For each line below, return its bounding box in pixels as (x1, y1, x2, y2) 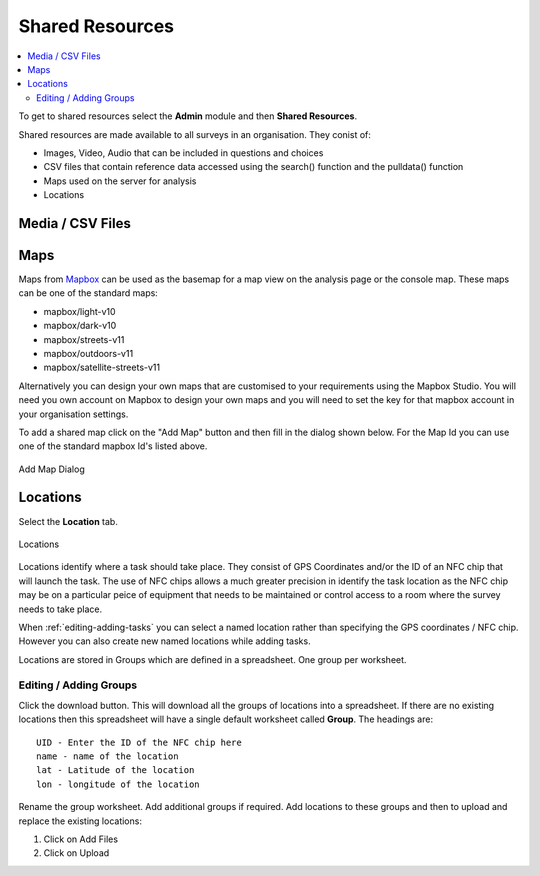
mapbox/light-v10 (43, 305, 116, 317)
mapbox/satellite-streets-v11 (43, 361, 160, 374)
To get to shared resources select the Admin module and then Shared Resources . (18, 110, 358, 122)
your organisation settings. (18, 408, 129, 420)
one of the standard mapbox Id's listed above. (18, 440, 208, 452)
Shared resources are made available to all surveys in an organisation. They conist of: (18, 128, 372, 140)
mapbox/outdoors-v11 (43, 347, 134, 359)
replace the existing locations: (18, 815, 142, 827)
